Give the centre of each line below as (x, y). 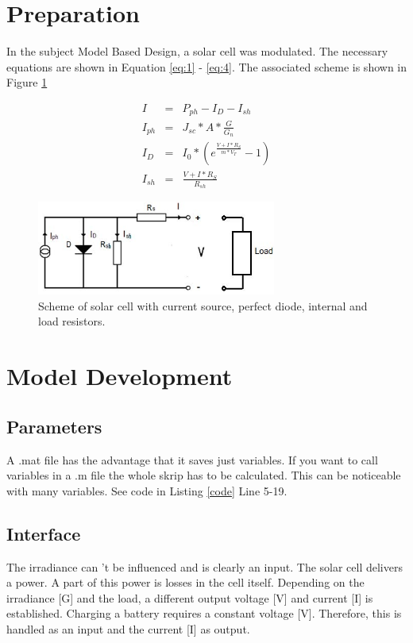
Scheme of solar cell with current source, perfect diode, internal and (203, 305)
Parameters (54, 426)
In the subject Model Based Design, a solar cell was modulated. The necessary (197, 51)
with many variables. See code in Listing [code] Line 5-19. (147, 490)
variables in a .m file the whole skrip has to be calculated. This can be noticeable (204, 475)
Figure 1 (27, 82)
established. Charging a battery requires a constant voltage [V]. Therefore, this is (204, 613)
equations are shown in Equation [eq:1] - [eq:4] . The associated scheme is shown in (207, 66)
